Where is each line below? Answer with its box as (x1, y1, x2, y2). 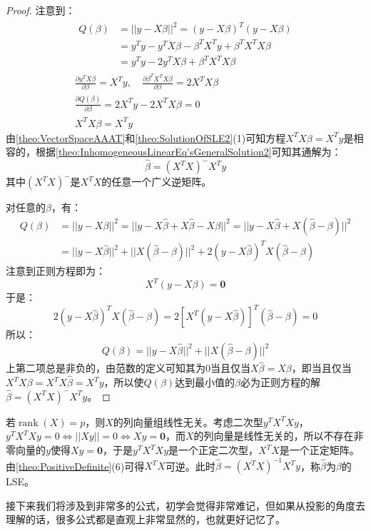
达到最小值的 (175, 375, 235, 389)
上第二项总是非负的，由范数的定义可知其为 (6, 360, 205, 375)
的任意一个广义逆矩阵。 (101, 174, 212, 189)
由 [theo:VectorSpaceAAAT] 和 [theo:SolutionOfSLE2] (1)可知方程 (6, 130, 286, 145)
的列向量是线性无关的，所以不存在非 (193, 428, 364, 443)
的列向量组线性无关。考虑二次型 (113, 414, 263, 429)
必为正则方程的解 (240, 375, 320, 389)
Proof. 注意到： (6, 3, 76, 17)
